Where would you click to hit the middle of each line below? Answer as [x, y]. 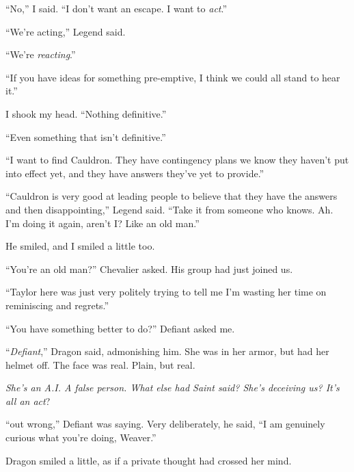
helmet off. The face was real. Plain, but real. [100, 364]
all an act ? [28, 401]
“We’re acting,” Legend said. [66, 31]
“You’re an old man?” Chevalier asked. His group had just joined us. [149, 268]
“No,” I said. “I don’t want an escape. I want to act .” [117, 8]
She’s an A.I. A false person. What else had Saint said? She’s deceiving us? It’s [173, 388]
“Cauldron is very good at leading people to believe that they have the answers [172, 196]
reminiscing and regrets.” [57, 305]
